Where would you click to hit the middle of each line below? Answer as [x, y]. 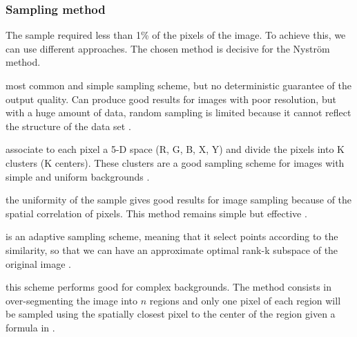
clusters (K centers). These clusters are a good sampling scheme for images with [175, 162]
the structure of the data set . [68, 126]
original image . [38, 263]
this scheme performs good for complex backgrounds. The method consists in [169, 287]
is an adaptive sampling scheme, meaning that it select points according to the [172, 236]
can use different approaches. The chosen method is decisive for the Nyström [168, 48]
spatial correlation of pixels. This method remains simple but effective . [156, 213]
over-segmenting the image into [72, 300]
